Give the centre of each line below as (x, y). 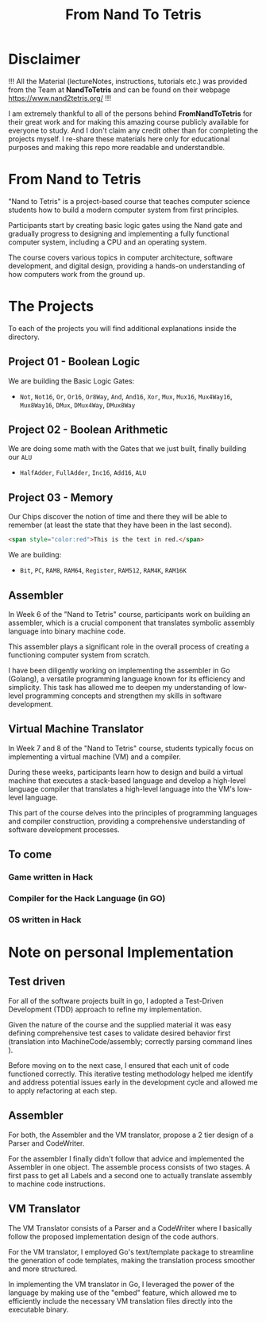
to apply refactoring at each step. (63, 1090)
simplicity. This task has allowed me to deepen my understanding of (120, 687)
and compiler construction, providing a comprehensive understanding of (127, 821)
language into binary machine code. (67, 631)
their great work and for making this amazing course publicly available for (129, 121)
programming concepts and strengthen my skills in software (123, 696)
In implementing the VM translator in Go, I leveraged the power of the (121, 1284)
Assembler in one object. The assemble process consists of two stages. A (129, 1167)
